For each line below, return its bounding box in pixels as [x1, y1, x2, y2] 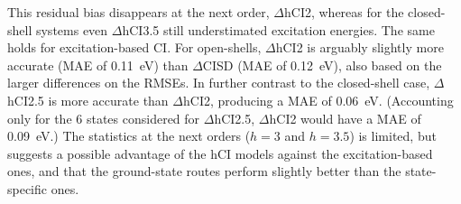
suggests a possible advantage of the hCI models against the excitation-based [7, 144, 433, 162]
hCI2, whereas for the [284, 3, 404, 21]
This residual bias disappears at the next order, [7, 3, 270, 21]
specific [7, 179, 48, 198]
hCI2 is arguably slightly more [275, 38, 444, 57]
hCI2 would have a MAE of [269, 108, 421, 127]
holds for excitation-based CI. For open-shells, [7, 38, 262, 57]
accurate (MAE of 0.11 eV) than [7, 55, 189, 74]
